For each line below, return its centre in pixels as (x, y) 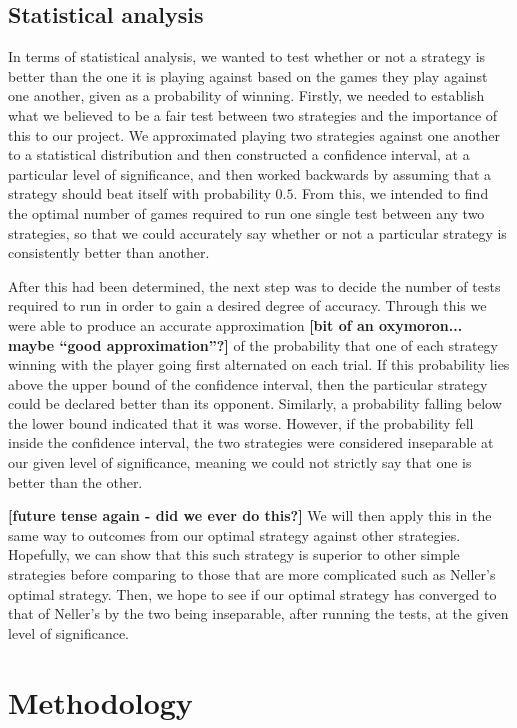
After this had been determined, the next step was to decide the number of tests (254, 285)
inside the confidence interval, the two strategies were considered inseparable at (251, 442)
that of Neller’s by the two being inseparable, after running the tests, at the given (258, 613)
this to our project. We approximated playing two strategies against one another (254, 134)
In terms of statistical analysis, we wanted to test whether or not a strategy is (247, 56)
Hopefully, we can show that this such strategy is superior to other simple (234, 554)
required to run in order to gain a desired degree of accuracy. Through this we (247, 305)
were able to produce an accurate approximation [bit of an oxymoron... (235, 324)
